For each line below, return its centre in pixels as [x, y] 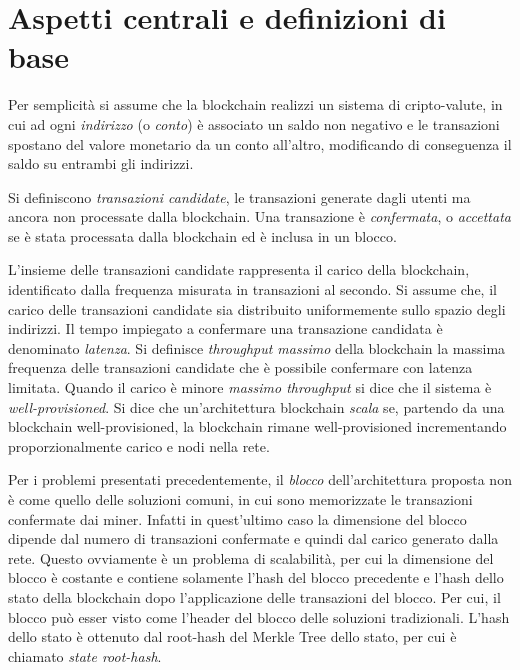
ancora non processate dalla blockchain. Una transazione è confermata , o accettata [259, 216]
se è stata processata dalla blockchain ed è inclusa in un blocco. [202, 235]
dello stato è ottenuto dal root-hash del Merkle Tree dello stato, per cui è [232, 636]
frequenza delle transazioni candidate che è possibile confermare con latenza [240, 367]
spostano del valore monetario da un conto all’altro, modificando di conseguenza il [260, 143]
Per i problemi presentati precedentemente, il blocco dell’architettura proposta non [260, 479]
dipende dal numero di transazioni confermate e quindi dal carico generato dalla [253, 538]
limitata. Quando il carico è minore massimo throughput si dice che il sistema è [250, 387]
